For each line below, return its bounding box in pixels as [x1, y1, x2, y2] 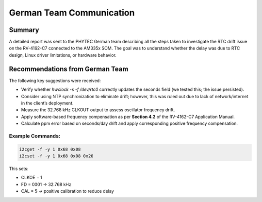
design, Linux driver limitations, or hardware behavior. [9, 52, 116, 58]
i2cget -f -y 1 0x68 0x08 [19, 146, 81, 152]
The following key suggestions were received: [9, 78, 101, 84]
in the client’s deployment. [21, 100, 74, 106]
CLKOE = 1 [21, 175, 43, 181]
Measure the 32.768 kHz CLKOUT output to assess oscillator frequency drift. [21, 107, 175, 113]
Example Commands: [9, 133, 61, 139]
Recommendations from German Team [9, 65, 129, 73]
